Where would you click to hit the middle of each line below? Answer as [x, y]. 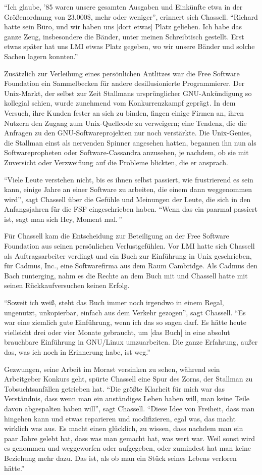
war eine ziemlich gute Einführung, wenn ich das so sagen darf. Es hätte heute [125, 322]
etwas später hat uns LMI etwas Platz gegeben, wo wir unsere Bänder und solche [129, 46]
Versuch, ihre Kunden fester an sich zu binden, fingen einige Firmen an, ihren [124, 112]
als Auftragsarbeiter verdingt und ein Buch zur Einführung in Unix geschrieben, [128, 255]
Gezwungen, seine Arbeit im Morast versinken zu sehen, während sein [112, 369]
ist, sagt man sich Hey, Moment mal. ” [63, 219]
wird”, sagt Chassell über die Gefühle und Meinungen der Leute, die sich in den [127, 199]
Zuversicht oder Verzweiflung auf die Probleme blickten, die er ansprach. [116, 162]
